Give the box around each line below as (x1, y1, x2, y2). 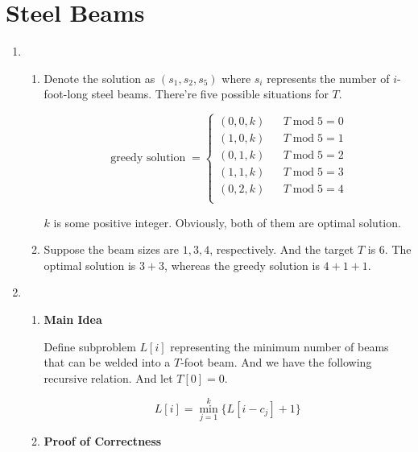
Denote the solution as (43, 69, 155, 86)
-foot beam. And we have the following (180, 354, 372, 371)
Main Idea (43, 310, 102, 327)
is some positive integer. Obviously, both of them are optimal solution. (53, 214, 401, 230)
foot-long (43, 85, 89, 102)
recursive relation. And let (43, 369, 173, 386)
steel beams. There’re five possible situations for (91, 85, 329, 102)
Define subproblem (43, 338, 136, 355)
